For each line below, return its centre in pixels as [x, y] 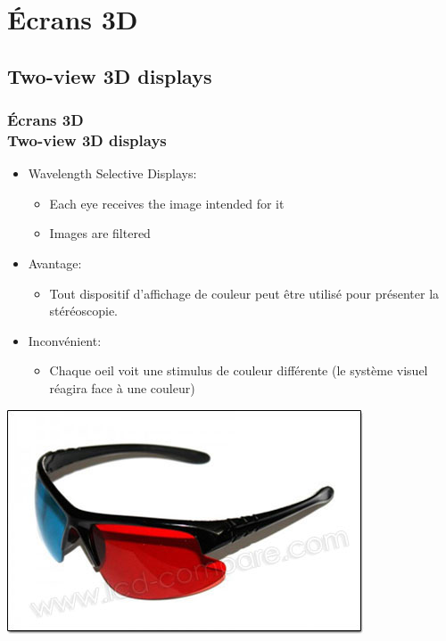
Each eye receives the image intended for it [167, 203]
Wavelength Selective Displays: [112, 173]
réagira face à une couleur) [122, 388]
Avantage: [55, 263]
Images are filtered [100, 233]
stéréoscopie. [83, 311]
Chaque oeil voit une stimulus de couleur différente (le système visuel [239, 370]
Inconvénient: [65, 340]
